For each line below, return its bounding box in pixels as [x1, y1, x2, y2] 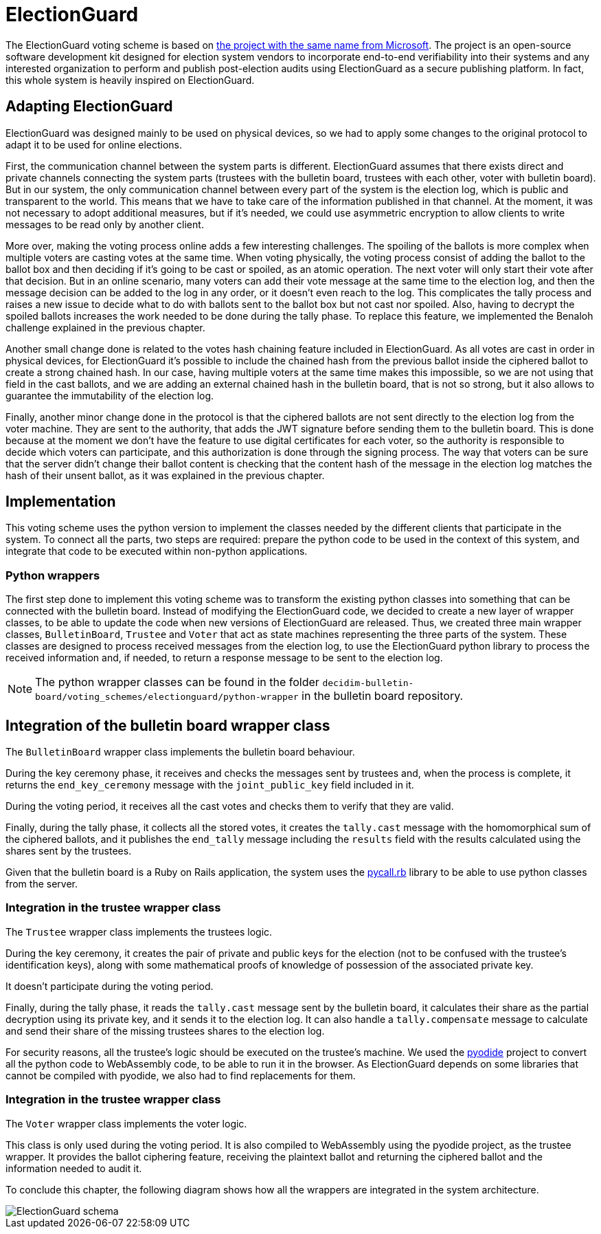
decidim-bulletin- [322, 678, 414, 689]
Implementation [5, 493, 116, 511]
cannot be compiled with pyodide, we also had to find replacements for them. [5, 1069, 356, 1081]
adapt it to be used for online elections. [5, 138, 183, 151]
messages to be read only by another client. [5, 218, 204, 230]
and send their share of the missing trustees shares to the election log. [5, 1024, 325, 1037]
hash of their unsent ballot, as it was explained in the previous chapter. [5, 469, 325, 481]
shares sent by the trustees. [5, 845, 132, 857]
